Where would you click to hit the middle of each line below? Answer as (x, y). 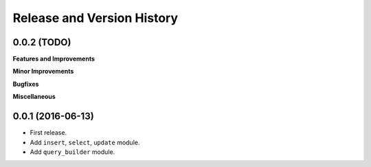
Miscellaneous (34, 97)
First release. (48, 133)
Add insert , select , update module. (85, 142)
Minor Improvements (43, 71)
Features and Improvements (54, 59)
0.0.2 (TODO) (42, 42)
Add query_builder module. (72, 152)
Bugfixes (26, 84)
